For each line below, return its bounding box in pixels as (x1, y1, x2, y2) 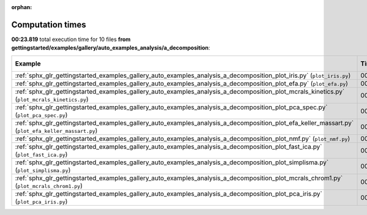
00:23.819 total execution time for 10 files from (11, 36, 131, 43)
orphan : (11, 4, 32, 10)
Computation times (11, 19, 86, 30)
